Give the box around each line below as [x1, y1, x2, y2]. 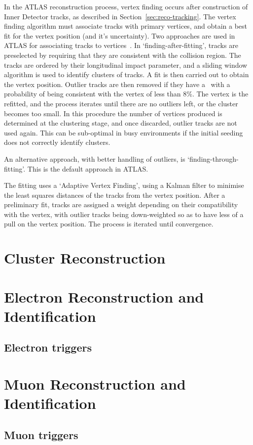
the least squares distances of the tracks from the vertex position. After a [4, 189, 225, 200]
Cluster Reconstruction [4, 248, 166, 268]
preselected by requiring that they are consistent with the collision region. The [4, 49, 241, 60]
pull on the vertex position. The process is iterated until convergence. [4, 219, 214, 229]
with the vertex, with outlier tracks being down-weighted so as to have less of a [4, 209, 244, 219]
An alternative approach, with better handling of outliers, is [4, 153, 185, 164]
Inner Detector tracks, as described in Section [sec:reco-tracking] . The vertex [4, 11, 236, 21]
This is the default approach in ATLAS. [27, 163, 148, 174]
